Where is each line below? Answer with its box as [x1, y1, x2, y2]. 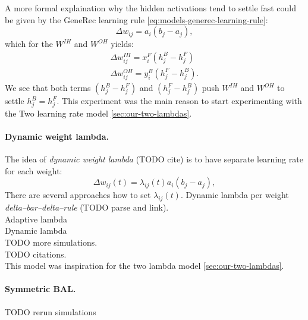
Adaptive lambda [5, 212, 68, 225]
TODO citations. [5, 247, 67, 260]
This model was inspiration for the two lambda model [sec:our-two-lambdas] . [5, 259, 284, 272]
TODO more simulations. [5, 236, 98, 249]
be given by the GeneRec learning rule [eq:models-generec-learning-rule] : [5, 13, 268, 26]
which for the [5, 37, 53, 50]
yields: [111, 37, 134, 50]
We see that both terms [5, 81, 91, 94]
